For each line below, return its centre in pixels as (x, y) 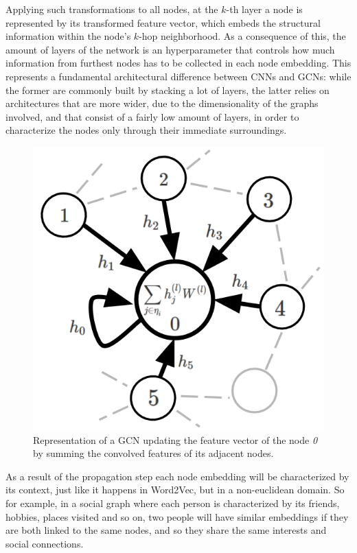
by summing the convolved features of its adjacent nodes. (153, 453)
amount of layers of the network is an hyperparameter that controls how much (170, 49)
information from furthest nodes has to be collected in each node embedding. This (178, 63)
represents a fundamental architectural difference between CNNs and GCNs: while (178, 76)
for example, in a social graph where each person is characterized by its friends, (173, 503)
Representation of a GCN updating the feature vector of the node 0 (175, 439)
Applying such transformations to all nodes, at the (112, 9)
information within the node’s (68, 36)
